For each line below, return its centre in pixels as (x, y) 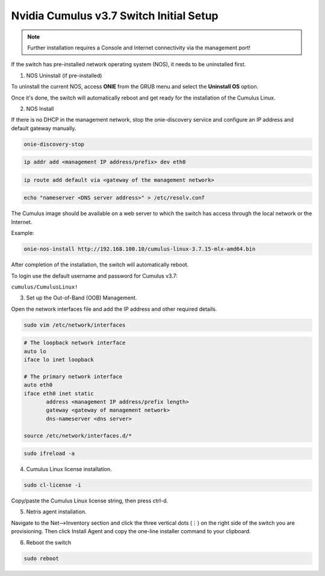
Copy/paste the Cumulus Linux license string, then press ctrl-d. (90, 501)
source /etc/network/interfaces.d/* (78, 436)
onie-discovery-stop (54, 144)
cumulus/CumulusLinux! (45, 287)
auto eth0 (38, 385)
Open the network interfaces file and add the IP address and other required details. (114, 309)
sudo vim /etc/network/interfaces (75, 325)
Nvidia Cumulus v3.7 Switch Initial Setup (115, 16)
